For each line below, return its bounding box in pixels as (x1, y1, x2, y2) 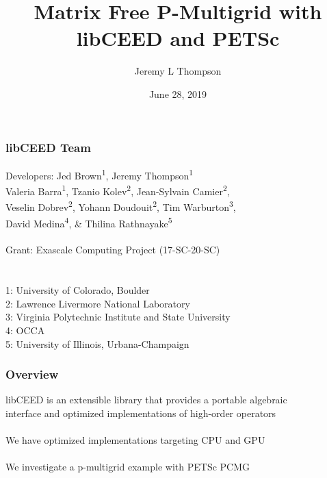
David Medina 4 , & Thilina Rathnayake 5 (5, 214, 172, 230)
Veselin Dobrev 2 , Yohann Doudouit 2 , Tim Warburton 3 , (5, 198, 236, 214)
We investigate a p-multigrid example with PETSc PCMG (5, 460, 250, 474)
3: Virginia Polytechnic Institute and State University (5, 310, 231, 324)
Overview (5, 366, 59, 383)
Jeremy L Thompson (134, 64, 222, 78)
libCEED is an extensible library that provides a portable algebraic (5, 392, 287, 407)
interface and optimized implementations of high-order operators (5, 405, 276, 420)
